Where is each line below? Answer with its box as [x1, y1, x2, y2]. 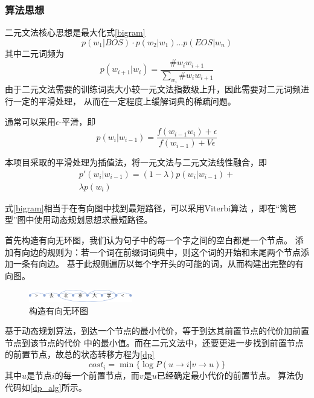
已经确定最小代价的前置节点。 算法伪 [156, 369, 304, 382]
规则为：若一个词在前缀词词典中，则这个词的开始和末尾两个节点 [46, 245, 301, 258]
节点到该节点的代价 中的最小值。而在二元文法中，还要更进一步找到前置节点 [5, 336, 304, 348]
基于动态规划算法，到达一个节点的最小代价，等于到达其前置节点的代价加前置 [5, 324, 309, 337]
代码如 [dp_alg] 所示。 [5, 380, 87, 393]
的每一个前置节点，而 [54, 369, 139, 382]
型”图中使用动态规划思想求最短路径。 [5, 213, 153, 226]
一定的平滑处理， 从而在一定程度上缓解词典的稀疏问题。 [13, 94, 236, 107]
